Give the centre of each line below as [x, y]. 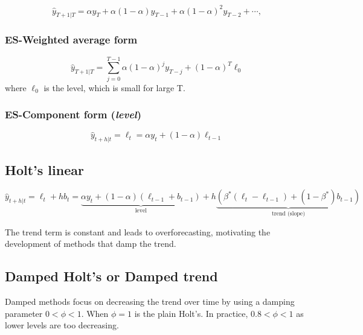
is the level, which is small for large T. [114, 87]
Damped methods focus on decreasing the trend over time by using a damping [150, 301]
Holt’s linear [44, 169]
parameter [24, 313]
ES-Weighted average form [71, 40]
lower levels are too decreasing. [62, 325]
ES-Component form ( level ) [73, 114]
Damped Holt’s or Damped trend [111, 276]
